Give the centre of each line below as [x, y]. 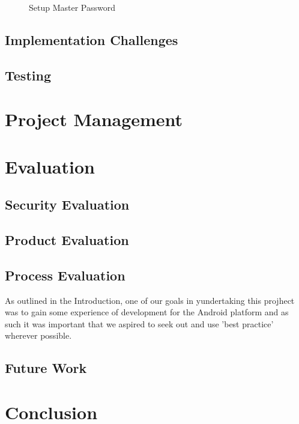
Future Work [46, 368]
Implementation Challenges [92, 39]
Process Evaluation [65, 275]
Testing [28, 75]
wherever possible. [38, 335]
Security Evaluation [67, 204]
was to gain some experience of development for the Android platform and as [147, 312]
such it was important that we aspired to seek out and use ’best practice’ [139, 323]
